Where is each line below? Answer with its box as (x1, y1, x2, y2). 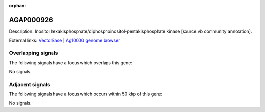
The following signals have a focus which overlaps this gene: (9, 60, 132, 66)
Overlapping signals (9, 49, 58, 56)
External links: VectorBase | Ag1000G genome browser (9, 37, 120, 44)
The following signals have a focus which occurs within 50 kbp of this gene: (9, 91, 163, 97)
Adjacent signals (9, 81, 50, 88)
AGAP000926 (9, 15, 53, 24)
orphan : (9, 3, 26, 8)
